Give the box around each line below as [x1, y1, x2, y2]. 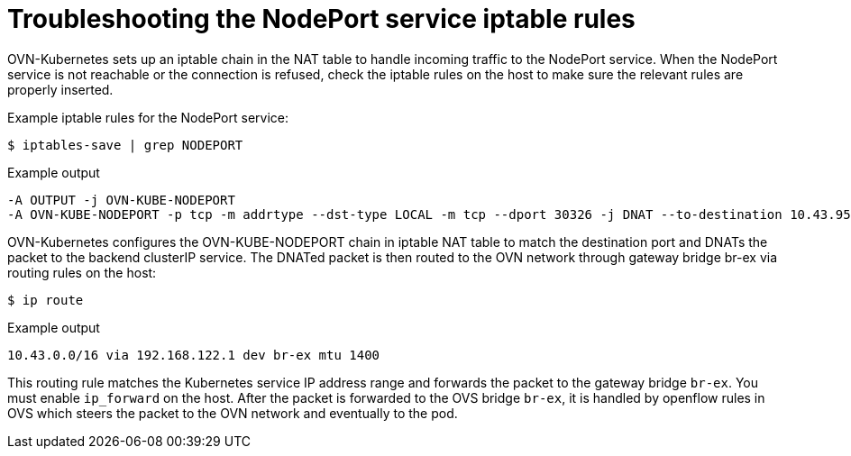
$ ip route [7, 292, 84, 307]
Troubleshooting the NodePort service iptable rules [7, 4, 636, 34]
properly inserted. [7, 81, 114, 97]
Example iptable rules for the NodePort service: [7, 109, 288, 125]
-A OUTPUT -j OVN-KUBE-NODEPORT [7, 192, 235, 207]
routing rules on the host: [7, 264, 157, 280]
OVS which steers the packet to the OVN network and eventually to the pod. [7, 405, 458, 421]
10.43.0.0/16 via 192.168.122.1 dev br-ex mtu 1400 [7, 347, 380, 362]
